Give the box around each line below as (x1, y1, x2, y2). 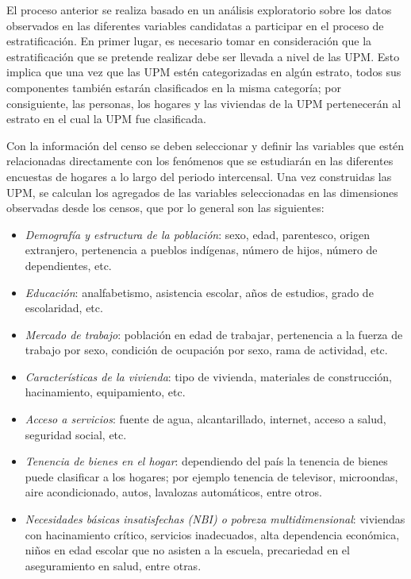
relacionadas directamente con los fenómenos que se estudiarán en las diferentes (6, 152, 394, 169)
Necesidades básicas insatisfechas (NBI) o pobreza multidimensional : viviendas (25, 511, 405, 527)
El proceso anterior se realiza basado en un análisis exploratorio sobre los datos (6, 2, 392, 17)
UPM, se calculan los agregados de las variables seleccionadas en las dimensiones (6, 183, 398, 200)
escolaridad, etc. (25, 299, 103, 316)
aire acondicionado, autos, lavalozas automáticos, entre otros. (25, 484, 322, 500)
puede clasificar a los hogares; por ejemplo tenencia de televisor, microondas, (25, 468, 398, 484)
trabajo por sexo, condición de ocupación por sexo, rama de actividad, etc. (25, 342, 388, 358)
